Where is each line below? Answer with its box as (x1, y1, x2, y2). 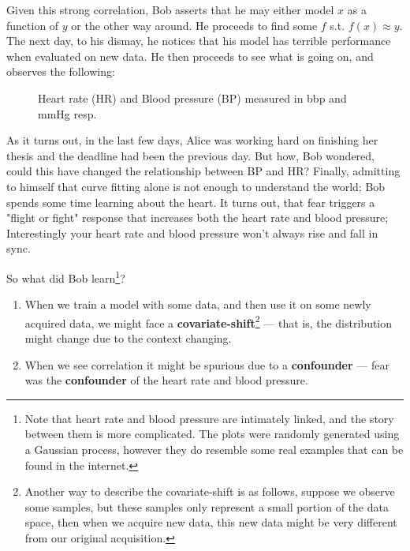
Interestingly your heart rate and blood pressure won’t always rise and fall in (6, 224, 378, 241)
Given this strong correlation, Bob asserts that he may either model (6, 2, 334, 17)
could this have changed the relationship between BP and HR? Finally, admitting (6, 163, 401, 179)
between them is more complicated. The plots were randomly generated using (24, 425, 400, 442)
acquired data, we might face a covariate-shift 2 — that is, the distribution (24, 312, 393, 331)
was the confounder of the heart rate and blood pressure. (24, 372, 308, 388)
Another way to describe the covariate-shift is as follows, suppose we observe (24, 483, 395, 500)
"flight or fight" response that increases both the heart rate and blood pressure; (6, 209, 389, 226)
